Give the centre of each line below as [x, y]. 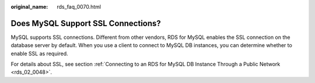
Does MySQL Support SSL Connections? [86, 23]
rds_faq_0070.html [79, 7]
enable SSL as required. [39, 53]
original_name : [29, 7]
